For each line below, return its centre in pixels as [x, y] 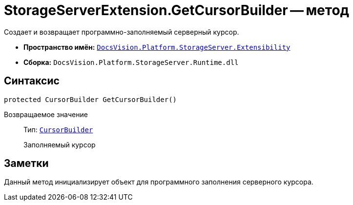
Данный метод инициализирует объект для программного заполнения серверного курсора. [159, 182]
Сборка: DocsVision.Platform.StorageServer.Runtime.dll [131, 62]
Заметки [26, 164]
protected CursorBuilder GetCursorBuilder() [91, 99]
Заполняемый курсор [60, 144]
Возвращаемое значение [46, 114]
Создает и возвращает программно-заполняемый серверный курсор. [122, 32]
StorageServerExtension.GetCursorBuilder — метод [177, 10]
